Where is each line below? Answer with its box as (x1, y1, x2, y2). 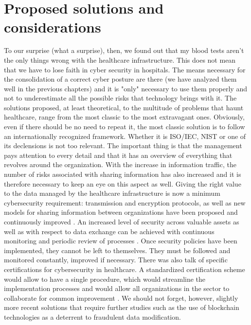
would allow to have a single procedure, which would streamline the (4, 274, 206, 284)
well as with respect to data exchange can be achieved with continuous (4, 226, 215, 236)
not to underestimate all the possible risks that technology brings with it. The (4, 93, 237, 103)
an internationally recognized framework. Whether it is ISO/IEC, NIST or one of (4, 131, 246, 141)
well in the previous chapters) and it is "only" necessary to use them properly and (4, 83, 247, 93)
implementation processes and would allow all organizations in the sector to (4, 283, 230, 293)
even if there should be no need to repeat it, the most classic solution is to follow (4, 121, 245, 132)
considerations (4, 17, 101, 37)
